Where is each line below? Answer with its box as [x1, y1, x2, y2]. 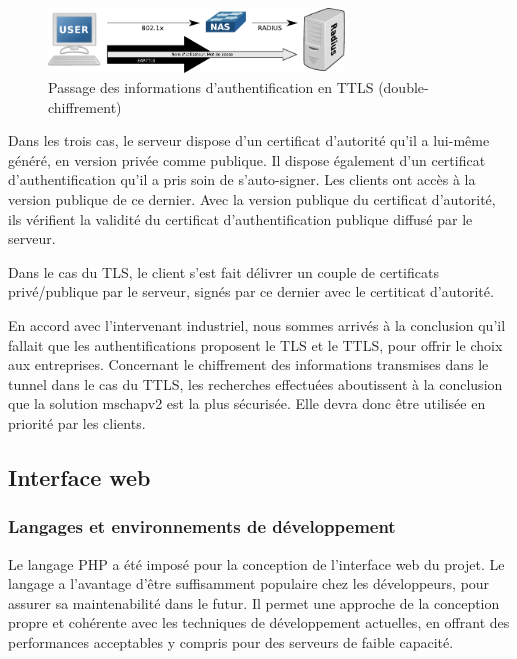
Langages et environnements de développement [8, 514, 396, 539]
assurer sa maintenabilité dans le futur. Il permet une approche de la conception [8, 592, 500, 613]
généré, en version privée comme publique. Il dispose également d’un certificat [8, 149, 486, 170]
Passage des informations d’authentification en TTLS [48, 77, 374, 98]
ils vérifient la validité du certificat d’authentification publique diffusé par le [8, 208, 473, 229]
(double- [378, 77, 429, 98]
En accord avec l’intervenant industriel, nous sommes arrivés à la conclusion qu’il [8, 314, 506, 335]
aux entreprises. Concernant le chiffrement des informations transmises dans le [8, 354, 489, 375]
